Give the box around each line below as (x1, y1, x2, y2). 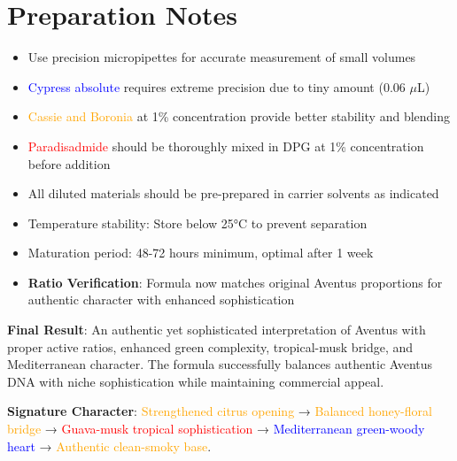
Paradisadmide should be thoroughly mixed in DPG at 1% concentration (27, 136, 424, 155)
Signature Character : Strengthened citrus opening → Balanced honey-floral (7, 402, 432, 420)
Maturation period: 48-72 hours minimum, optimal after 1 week (27, 243, 374, 262)
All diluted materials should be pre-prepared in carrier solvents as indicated (27, 184, 439, 203)
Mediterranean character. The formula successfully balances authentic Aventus (7, 355, 433, 373)
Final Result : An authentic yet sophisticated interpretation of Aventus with (7, 320, 426, 339)
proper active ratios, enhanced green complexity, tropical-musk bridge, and (7, 337, 414, 356)
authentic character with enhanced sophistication (27, 290, 295, 309)
